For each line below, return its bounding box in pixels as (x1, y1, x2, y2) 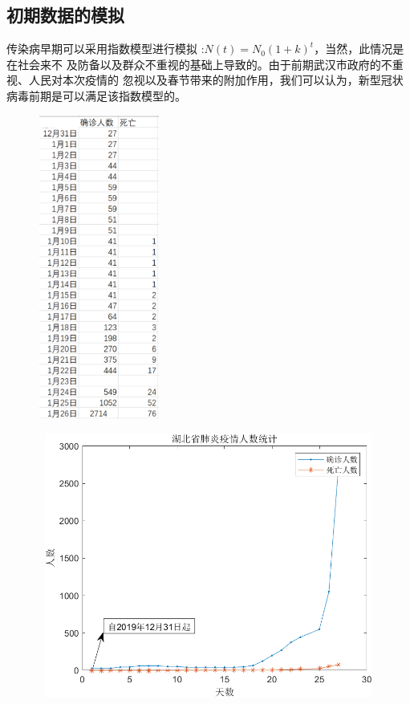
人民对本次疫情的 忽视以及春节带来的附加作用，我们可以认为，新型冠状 (28, 71, 404, 88)
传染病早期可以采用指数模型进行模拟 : (6, 40, 205, 57)
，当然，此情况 (314, 40, 393, 57)
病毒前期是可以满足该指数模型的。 (6, 87, 186, 104)
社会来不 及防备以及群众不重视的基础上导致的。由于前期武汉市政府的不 (17, 55, 392, 72)
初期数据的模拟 (6, 2, 124, 27)
